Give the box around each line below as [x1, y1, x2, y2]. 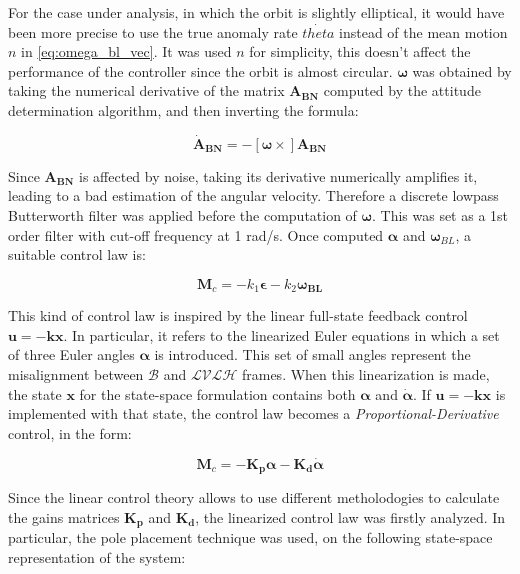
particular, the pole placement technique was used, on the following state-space [8, 527, 493, 548]
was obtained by [412, 60, 512, 81]
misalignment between [8, 363, 144, 384]
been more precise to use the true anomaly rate [8, 21, 298, 42]
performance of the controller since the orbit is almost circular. [8, 60, 393, 81]
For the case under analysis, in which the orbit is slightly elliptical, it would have [8, 2, 505, 22]
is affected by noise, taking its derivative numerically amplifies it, [79, 165, 478, 186]
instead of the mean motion [339, 21, 508, 42]
